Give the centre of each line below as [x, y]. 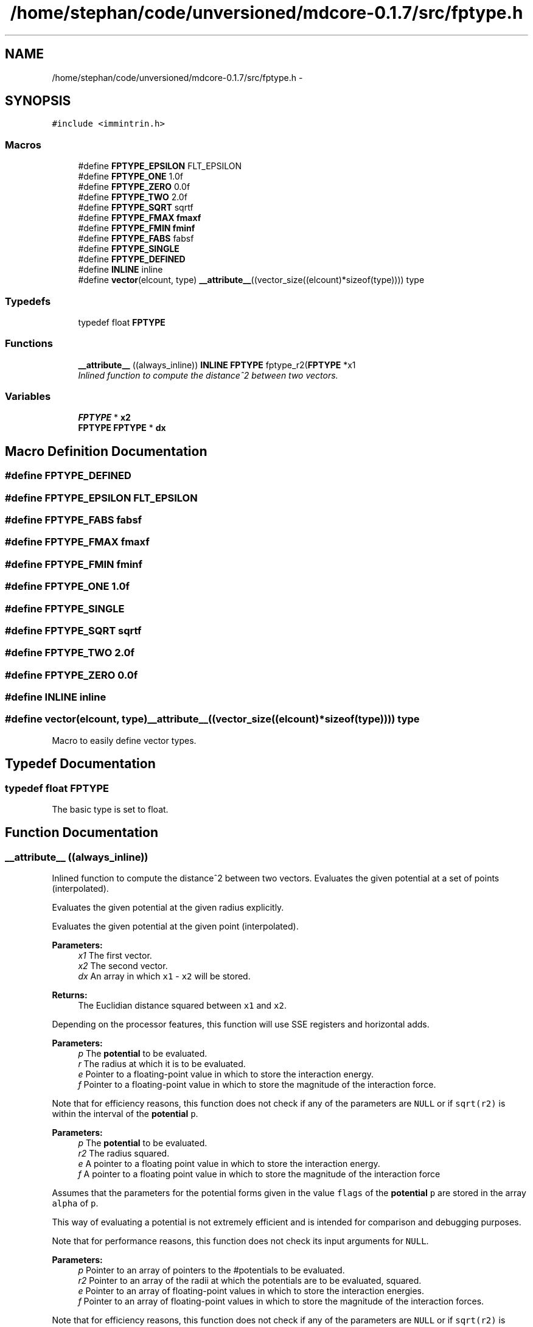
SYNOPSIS [38, 101]
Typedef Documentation [80, 764]
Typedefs [28, 301]
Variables [28, 397]
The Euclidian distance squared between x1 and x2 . [182, 1006]
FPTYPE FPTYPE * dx [122, 428]
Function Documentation [82, 833]
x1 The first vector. [115, 956]
